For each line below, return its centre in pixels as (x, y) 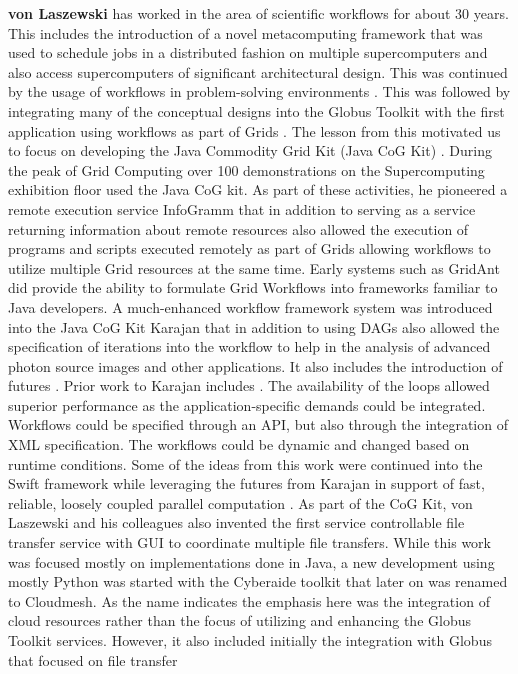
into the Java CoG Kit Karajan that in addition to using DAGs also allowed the (254, 326)
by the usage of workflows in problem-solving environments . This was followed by (259, 91)
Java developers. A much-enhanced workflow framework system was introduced (250, 306)
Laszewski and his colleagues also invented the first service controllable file (236, 522)
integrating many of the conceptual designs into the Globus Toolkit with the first (256, 110)
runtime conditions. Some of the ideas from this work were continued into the (245, 463)
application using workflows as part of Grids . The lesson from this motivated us (254, 130)
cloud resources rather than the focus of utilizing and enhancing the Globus (239, 620)
